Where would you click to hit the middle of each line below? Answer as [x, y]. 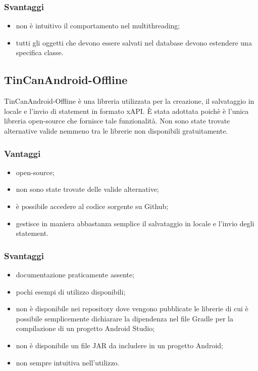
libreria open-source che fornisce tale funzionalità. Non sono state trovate [117, 121]
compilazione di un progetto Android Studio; [85, 328]
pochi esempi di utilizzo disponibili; [71, 291]
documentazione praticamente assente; [75, 274]
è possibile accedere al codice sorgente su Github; [92, 206]
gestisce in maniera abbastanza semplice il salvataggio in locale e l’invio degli [135, 223]
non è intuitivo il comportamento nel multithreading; [98, 26]
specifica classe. [40, 52]
